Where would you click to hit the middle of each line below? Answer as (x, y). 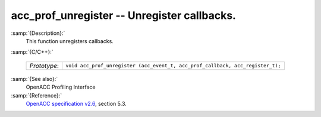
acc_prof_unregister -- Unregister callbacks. (123, 15)
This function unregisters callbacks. (70, 41)
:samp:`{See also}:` (34, 79)
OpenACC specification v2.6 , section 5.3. (76, 103)
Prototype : (44, 66)
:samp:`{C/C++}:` (32, 52)
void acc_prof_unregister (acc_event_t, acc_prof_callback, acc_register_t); (173, 66)
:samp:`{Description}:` (38, 33)
